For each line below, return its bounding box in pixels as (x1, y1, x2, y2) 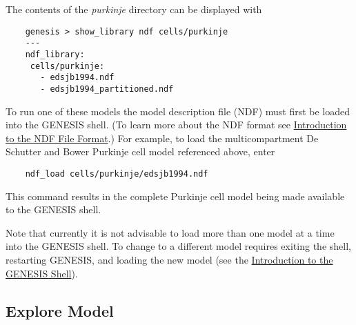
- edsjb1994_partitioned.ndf (40, 83, 174, 94)
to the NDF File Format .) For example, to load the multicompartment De (6, 130, 319, 145)
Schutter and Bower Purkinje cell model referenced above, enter (6, 144, 275, 159)
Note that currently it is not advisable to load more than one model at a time (6, 225, 335, 239)
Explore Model (6, 299, 114, 321)
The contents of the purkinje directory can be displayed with (6, 2, 262, 16)
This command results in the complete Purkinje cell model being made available (6, 188, 345, 203)
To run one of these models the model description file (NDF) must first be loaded (6, 104, 350, 118)
